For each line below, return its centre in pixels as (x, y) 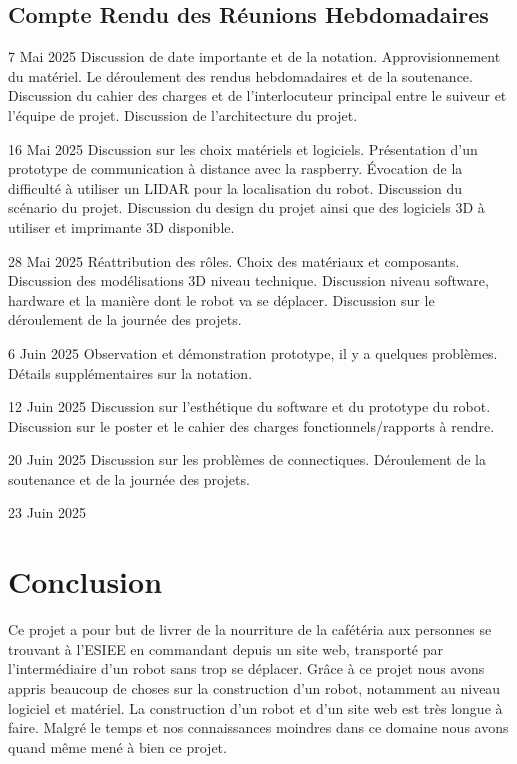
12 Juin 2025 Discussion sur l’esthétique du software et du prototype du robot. (249, 406)
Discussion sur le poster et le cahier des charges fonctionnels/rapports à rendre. (251, 425)
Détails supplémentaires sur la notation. (130, 372)
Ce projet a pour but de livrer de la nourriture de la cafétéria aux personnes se (250, 629)
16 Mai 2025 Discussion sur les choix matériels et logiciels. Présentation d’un (243, 148)
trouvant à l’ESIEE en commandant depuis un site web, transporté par (226, 648)
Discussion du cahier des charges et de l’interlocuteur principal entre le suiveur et (257, 95)
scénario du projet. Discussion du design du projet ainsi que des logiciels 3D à (246, 207)
